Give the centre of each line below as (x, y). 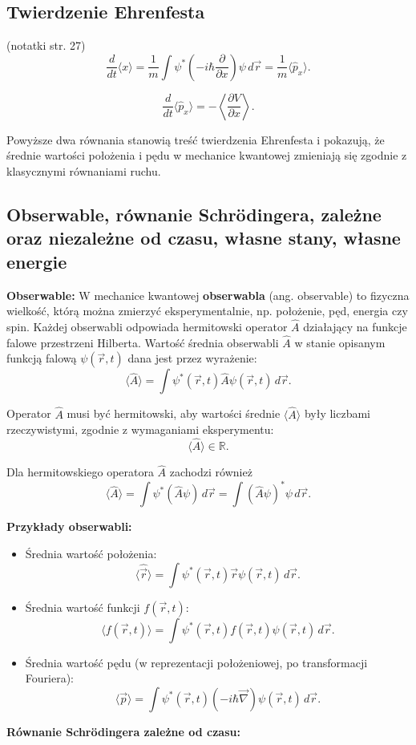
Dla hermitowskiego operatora (80, 472)
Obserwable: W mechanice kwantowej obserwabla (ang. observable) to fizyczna (208, 295)
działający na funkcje (355, 326)
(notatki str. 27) (46, 45)
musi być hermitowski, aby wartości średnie (174, 413)
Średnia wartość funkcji (83, 607)
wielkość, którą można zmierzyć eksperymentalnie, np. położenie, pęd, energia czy (207, 311)
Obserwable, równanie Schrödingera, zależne (194, 214)
